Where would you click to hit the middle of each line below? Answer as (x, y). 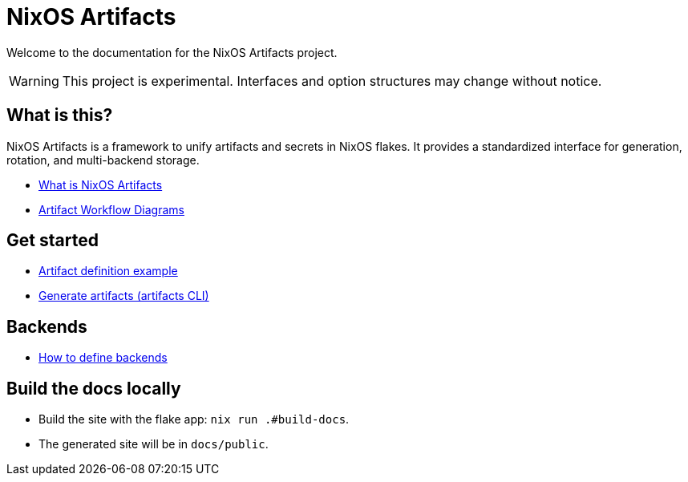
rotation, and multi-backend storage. (103, 160)
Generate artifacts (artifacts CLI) (124, 296)
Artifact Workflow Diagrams (111, 209)
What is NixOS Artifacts (101, 184)
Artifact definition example (108, 271)
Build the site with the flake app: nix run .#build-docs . (194, 419)
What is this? (60, 115)
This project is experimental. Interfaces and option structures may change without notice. (332, 81)
